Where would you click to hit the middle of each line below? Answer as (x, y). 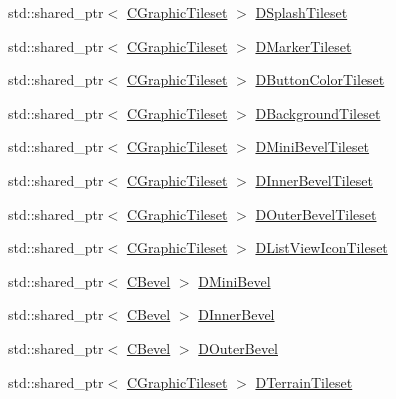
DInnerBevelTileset (314, 179)
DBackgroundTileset (318, 112)
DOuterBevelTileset (316, 213)
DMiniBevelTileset (312, 146)
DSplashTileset (301, 12)
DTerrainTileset (304, 381)
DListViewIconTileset (321, 247)
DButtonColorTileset (320, 79)
